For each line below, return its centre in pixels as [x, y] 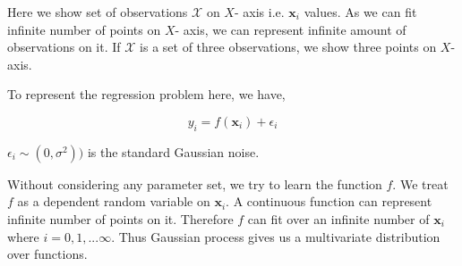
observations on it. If [64, 47]
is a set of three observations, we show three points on [288, 47]
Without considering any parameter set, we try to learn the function [195, 183]
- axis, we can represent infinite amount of [291, 29]
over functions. [47, 254]
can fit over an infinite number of [338, 218]
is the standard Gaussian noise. [173, 151]
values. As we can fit [360, 12]
